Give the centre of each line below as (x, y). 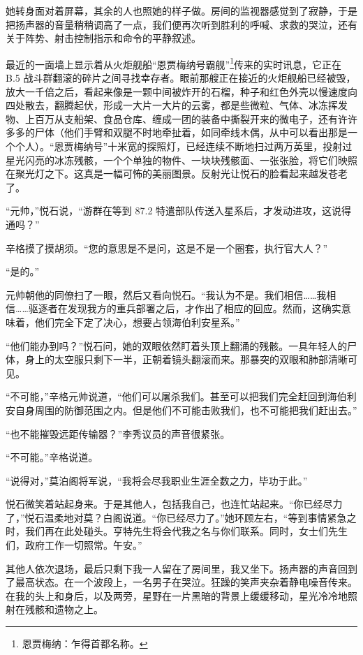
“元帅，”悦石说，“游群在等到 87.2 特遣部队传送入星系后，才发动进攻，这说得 (179, 211)
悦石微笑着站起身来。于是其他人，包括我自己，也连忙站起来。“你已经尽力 (174, 504)
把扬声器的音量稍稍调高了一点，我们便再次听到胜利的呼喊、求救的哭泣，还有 (181, 24)
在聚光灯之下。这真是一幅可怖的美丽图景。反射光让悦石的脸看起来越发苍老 (177, 174)
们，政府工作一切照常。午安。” (74, 545)
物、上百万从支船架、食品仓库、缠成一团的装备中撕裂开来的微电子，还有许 (177, 118)
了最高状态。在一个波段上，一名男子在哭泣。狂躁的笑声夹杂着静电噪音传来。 (181, 582)
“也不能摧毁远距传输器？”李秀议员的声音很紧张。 (118, 433)
